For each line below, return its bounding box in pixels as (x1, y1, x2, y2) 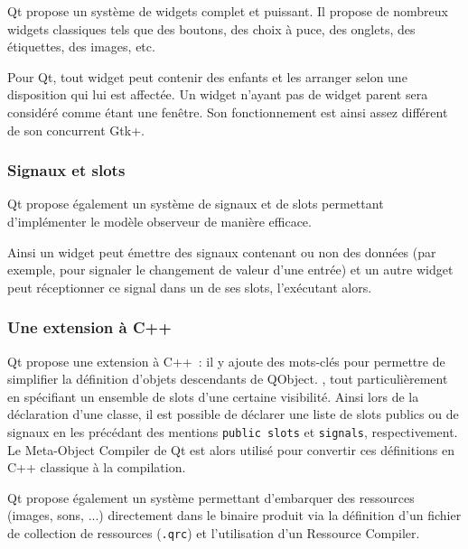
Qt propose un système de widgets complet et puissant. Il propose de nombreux (7, 2, 448, 20)
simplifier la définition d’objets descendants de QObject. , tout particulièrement (7, 369, 448, 388)
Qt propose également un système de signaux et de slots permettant (7, 194, 384, 213)
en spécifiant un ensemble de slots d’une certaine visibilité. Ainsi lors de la (7, 386, 419, 405)
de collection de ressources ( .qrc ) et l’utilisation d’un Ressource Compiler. (7, 523, 420, 542)
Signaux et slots (7, 159, 126, 181)
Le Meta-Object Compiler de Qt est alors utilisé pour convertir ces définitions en (7, 440, 455, 459)
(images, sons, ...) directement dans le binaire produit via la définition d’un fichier (7, 506, 462, 525)
